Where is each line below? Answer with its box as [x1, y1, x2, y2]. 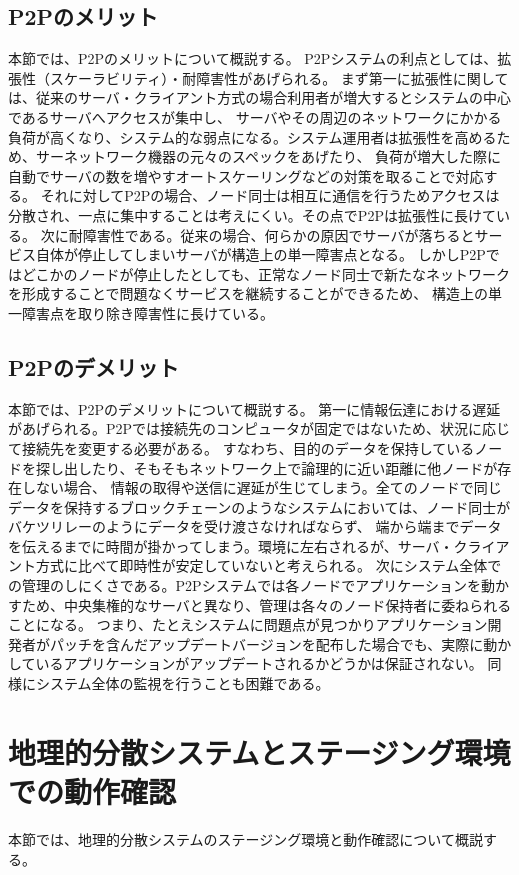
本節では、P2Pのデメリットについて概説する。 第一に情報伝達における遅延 [8, 398, 501, 419]
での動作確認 [8, 771, 177, 811]
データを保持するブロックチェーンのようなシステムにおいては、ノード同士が [8, 496, 511, 517]
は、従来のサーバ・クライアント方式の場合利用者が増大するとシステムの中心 [8, 87, 511, 108]
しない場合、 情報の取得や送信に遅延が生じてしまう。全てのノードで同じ [21, 477, 502, 498]
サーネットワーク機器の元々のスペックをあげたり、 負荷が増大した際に [35, 146, 502, 167]
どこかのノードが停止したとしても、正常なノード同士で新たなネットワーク [21, 263, 511, 284]
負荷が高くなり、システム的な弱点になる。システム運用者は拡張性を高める [8, 126, 497, 147]
